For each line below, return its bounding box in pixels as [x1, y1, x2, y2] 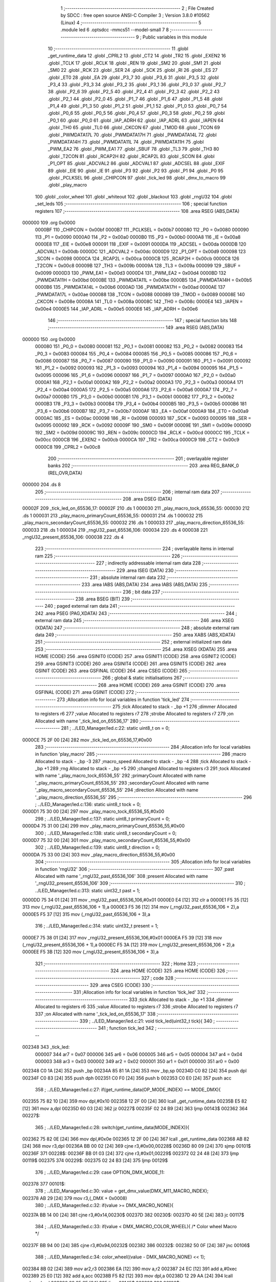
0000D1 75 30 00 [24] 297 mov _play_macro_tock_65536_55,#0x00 [22, 808, 165, 815]
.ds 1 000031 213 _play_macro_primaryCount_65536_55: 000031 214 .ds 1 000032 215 [22, 512, 203, 518]
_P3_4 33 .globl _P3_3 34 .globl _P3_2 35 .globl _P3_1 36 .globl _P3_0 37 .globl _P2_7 [48, 81, 226, 87]
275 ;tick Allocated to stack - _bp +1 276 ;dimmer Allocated [112, 703, 237, 710]
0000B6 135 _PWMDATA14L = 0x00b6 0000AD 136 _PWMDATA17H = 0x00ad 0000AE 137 [35, 284, 225, 290]
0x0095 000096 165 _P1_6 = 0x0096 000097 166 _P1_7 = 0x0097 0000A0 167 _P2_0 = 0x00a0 [35, 372, 236, 378]
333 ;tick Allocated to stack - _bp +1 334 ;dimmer [128, 996, 234, 1003]
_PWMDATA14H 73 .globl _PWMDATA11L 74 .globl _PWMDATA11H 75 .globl [48, 139, 204, 145]
